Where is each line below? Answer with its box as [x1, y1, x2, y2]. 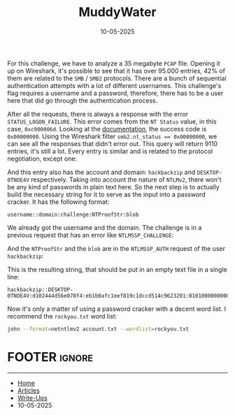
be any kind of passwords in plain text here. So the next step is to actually [7, 182, 220, 191]
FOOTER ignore [7, 349, 93, 365]
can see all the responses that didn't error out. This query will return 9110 [7, 139, 218, 147]
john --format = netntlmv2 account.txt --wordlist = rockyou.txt [7, 326, 190, 333]
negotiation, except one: [7, 154, 78, 163]
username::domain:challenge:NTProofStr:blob [7, 211, 139, 218]
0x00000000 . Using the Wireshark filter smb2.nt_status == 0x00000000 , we [7, 132, 218, 140]
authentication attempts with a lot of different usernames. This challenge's [7, 81, 222, 89]
